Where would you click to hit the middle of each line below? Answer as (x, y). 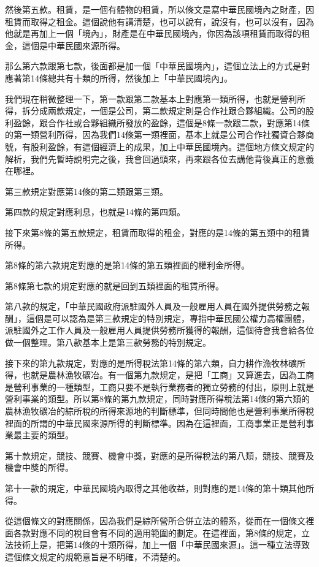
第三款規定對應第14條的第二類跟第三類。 (86, 191)
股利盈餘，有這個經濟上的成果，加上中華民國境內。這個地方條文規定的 (172, 146)
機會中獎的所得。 (39, 467)
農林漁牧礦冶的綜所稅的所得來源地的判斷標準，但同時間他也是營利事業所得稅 (159, 411)
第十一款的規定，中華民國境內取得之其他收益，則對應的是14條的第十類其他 (155, 488)
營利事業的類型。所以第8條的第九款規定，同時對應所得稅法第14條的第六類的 (157, 399)
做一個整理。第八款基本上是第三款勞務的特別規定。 (108, 342)
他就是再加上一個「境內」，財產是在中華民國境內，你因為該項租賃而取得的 (153, 33)
